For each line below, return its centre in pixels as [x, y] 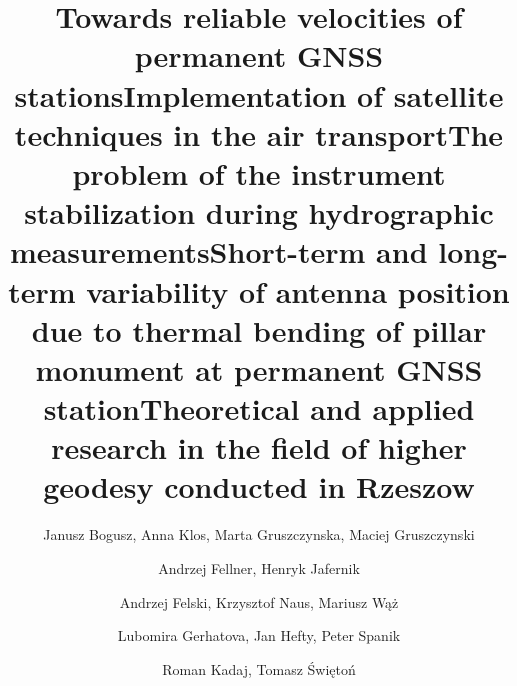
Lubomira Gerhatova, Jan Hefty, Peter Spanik [259, 635]
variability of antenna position [298, 290]
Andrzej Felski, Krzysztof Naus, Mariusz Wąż [259, 601]
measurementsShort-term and [218, 251]
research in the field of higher [259, 447]
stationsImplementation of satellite [259, 94]
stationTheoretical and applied [259, 408]
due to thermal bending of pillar [259, 329]
